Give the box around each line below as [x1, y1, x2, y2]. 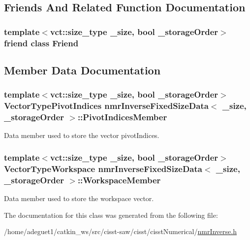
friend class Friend [4, 36, 79, 49]
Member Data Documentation [4, 62, 161, 77]
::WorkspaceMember [77, 173, 161, 186]
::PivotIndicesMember [77, 111, 167, 123]
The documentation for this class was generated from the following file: [4, 209, 218, 220]
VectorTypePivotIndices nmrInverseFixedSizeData [4, 100, 209, 112]
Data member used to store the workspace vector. [4, 193, 154, 204]
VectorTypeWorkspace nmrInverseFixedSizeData [4, 162, 202, 174]
